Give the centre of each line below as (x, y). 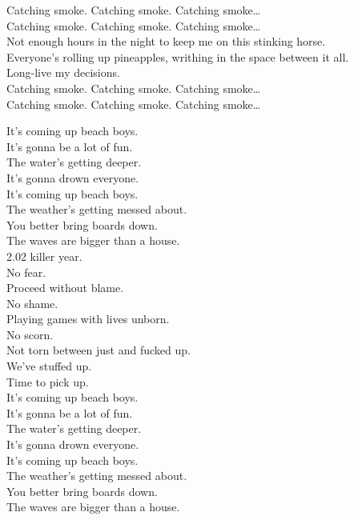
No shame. (32, 303)
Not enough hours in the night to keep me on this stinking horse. (166, 41)
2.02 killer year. (44, 256)
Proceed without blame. (65, 288)
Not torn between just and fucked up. (99, 350)
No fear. (26, 272)
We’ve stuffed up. (49, 366)
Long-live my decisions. (63, 72)
